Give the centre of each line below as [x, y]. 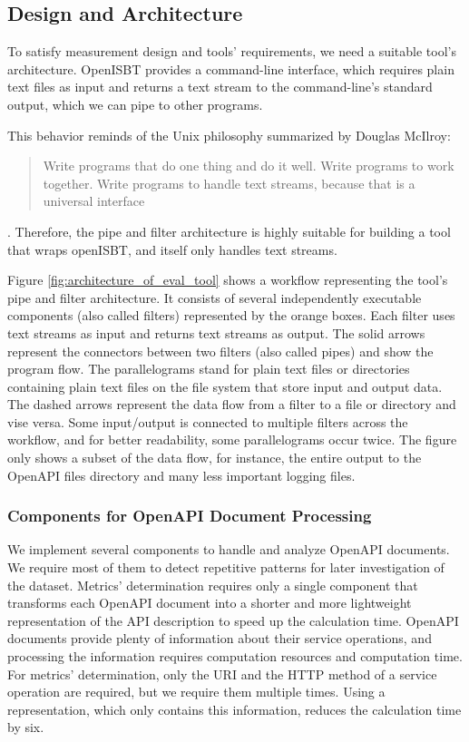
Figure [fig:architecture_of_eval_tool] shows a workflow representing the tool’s [228, 280]
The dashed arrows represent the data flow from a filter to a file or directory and [232, 404]
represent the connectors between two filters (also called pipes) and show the [220, 351]
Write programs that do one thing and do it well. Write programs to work [249, 166]
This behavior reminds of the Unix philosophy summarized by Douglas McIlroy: [229, 135]
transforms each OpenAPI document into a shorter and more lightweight [210, 603]
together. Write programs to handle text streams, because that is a [229, 183]
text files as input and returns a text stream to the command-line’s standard [220, 87]
